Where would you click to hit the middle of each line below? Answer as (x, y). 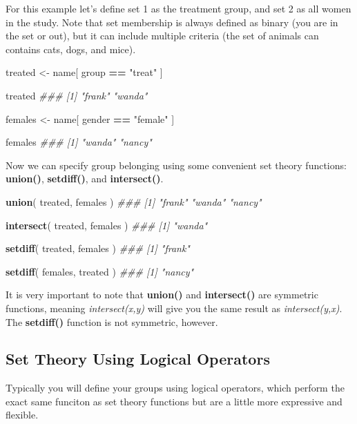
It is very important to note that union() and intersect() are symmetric (162, 295)
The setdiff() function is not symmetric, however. (112, 321)
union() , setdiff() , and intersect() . (85, 179)
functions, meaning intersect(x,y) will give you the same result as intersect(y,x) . (174, 308)
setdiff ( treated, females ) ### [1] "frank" (98, 248)
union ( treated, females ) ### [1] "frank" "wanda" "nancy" (134, 201)
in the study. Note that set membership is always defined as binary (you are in (172, 22)
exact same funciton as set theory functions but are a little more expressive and (174, 401)
